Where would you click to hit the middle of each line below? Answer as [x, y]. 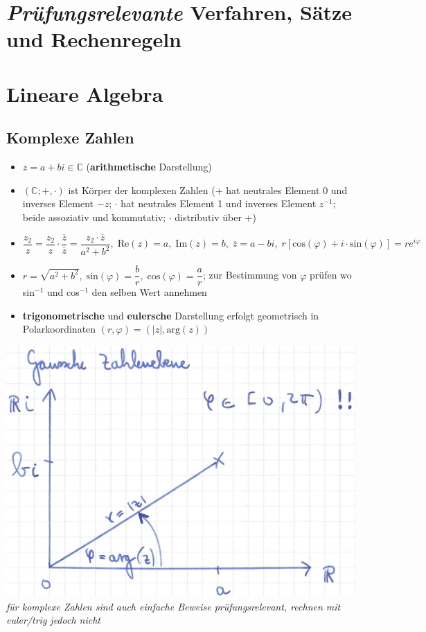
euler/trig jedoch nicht [53, 620]
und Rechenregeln [94, 39]
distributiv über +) [215, 217]
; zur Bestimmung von [250, 275]
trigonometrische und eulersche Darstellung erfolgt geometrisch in [171, 315]
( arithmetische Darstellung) [149, 167]
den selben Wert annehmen [149, 292]
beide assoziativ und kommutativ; [94, 217]
